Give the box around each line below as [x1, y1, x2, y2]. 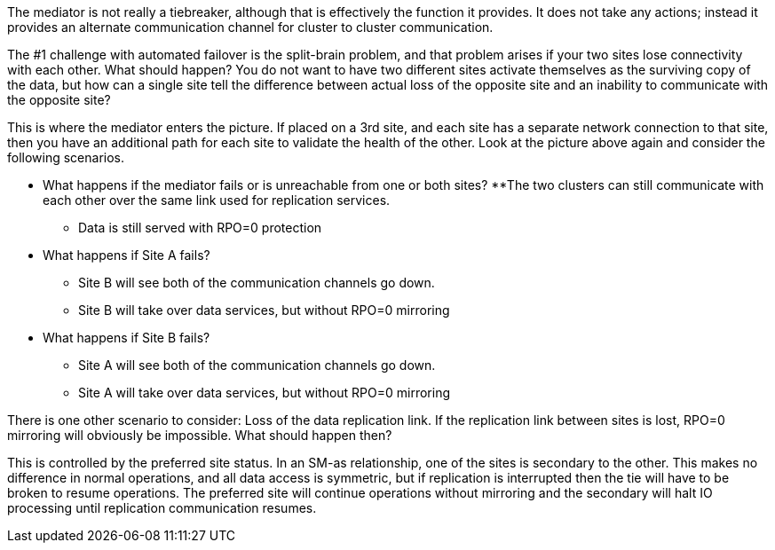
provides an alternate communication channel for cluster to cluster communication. [7, 20, 494, 35]
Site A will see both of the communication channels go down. [78, 357, 436, 373]
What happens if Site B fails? [43, 330, 210, 345]
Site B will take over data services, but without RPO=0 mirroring [78, 302, 450, 318]
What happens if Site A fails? [43, 247, 210, 263]
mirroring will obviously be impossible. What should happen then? [7, 428, 392, 443]
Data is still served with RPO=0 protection [78, 220, 322, 235]
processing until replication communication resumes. [7, 500, 317, 515]
